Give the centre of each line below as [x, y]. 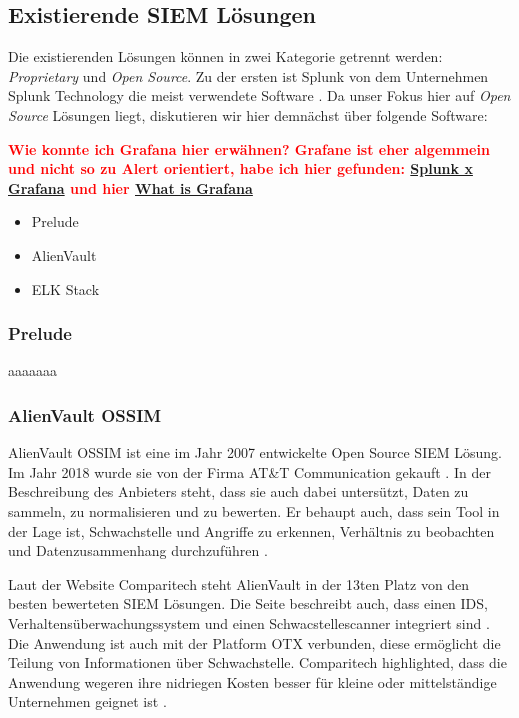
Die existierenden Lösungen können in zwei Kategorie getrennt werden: [225, 56]
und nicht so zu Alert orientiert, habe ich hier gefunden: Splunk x [240, 168]
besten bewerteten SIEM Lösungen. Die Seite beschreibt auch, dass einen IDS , [248, 603]
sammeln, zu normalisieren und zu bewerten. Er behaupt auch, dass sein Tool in [254, 510]
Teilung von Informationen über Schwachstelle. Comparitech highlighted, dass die [257, 662]
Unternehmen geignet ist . [87, 701]
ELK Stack [65, 288]
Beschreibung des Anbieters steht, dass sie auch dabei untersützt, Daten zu [238, 491]
